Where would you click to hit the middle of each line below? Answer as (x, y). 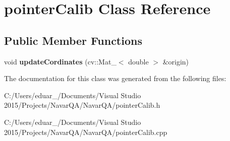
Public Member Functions (73, 40)
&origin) (176, 61)
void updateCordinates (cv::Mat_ (60, 61)
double (138, 61)
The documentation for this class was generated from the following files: (115, 78)
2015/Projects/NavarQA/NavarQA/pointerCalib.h (82, 105)
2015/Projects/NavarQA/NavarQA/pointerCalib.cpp (86, 132)
